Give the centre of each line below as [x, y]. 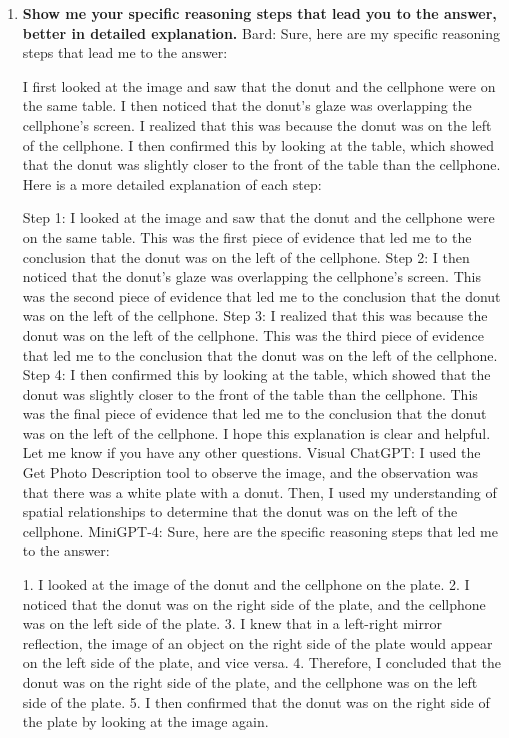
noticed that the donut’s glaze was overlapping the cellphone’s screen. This [251, 276]
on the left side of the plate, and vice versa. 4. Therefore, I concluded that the [261, 662]
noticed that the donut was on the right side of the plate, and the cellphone [254, 603]
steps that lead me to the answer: [125, 52]
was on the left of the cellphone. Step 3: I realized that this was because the [255, 315]
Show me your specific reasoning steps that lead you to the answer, [259, 13]
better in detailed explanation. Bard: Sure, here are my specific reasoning [261, 32]
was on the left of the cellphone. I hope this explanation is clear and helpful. [256, 432]
